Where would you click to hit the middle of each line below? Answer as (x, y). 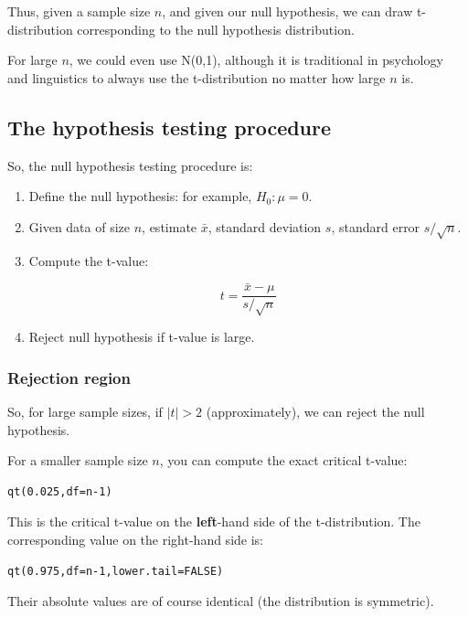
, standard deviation (265, 226)
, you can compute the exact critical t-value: (283, 460)
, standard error (376, 226)
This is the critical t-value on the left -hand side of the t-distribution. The (214, 521)
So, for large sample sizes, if (85, 411)
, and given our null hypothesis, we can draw (287, 11)
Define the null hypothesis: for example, (140, 196)
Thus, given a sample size (79, 11)
